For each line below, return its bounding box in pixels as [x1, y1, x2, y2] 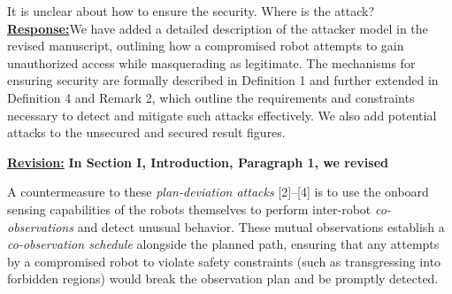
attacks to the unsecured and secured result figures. [7, 123, 286, 142]
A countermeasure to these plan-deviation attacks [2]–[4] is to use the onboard [7, 182, 429, 201]
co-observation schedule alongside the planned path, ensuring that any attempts [7, 235, 440, 253]
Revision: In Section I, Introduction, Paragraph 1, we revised [7, 152, 388, 171]
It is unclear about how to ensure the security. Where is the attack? [7, 2, 374, 19]
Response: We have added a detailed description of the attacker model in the [7, 19, 428, 37]
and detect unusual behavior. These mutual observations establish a [77, 217, 445, 236]
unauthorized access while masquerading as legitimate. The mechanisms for [7, 53, 416, 72]
